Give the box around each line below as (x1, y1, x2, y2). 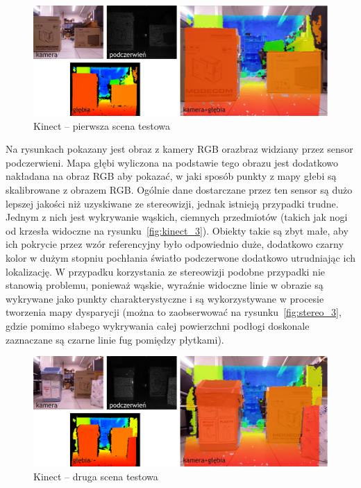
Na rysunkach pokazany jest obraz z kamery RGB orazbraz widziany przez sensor (6, 142, 353, 156)
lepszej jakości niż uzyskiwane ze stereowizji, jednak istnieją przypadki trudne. (6, 196, 339, 210)
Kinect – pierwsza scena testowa (33, 118, 170, 133)
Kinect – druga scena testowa (33, 469, 158, 483)
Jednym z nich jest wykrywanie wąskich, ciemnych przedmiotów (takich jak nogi (6, 210, 348, 224)
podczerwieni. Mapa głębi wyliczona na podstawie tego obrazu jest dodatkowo (6, 155, 338, 169)
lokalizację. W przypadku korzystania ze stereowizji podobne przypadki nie (6, 264, 326, 278)
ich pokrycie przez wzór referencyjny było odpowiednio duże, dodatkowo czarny (6, 237, 344, 251)
